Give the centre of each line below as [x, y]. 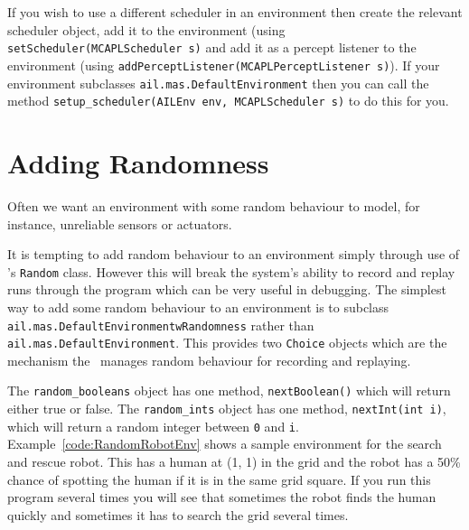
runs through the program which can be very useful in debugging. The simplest [227, 289]
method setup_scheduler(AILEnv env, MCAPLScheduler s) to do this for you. [228, 101]
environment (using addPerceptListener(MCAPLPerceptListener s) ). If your [224, 65]
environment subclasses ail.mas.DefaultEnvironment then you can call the [218, 83]
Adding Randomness [138, 163]
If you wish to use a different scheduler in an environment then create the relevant [235, 12]
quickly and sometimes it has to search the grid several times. [178, 514]
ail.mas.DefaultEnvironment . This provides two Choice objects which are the [227, 343]
